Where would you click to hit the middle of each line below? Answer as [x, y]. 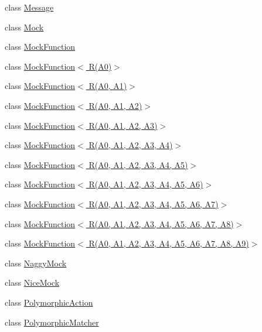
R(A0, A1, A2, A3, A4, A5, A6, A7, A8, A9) [169, 243]
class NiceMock [32, 283]
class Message [29, 7]
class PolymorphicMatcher [52, 322]
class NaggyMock [36, 263]
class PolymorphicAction [49, 302]
